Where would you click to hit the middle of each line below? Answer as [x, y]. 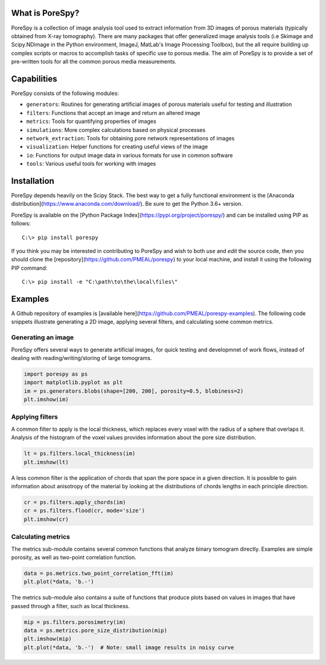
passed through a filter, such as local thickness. [70, 606]
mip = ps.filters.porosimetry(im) [75, 622]
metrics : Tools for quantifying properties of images [91, 122]
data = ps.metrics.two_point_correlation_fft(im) [99, 573]
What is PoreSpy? [45, 13]
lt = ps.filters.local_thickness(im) [80, 454]
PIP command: [29, 268]
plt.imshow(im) [46, 400]
